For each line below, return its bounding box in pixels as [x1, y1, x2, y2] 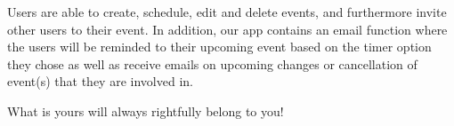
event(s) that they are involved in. [7, 72, 193, 91]
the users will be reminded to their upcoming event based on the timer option [7, 37, 432, 56]
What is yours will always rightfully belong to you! [7, 101, 284, 120]
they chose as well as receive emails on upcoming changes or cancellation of [7, 54, 418, 73]
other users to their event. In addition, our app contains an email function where [7, 20, 448, 38]
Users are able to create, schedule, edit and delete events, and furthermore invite [7, 3, 447, 20]
